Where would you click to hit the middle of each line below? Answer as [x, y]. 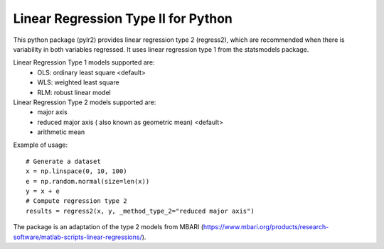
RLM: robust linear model [74, 92]
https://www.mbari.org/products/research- [266, 227]
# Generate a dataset [63, 161]
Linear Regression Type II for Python [123, 18]
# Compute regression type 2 [76, 201]
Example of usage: [41, 145]
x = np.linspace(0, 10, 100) [76, 171]
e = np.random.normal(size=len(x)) [88, 181]
